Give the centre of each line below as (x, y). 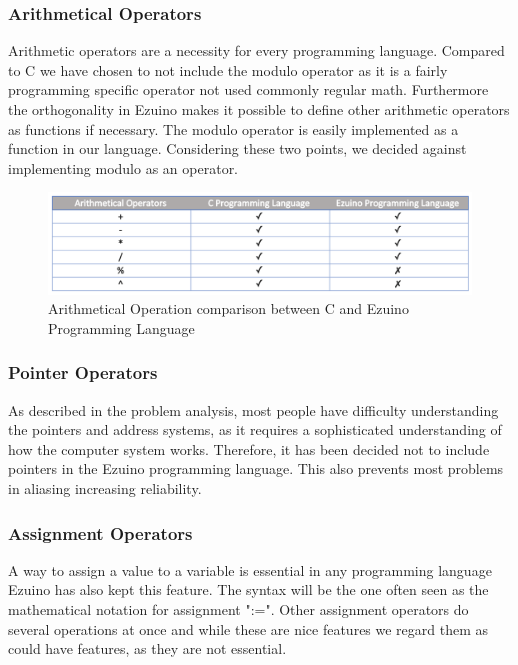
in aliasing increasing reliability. (105, 488)
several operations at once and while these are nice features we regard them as (248, 628)
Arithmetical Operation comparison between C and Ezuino (228, 308)
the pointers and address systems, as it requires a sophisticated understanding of (255, 429)
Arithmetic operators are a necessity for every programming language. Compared (256, 50)
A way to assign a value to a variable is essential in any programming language (250, 569)
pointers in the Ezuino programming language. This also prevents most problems (256, 468)
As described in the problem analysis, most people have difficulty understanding (253, 409)
